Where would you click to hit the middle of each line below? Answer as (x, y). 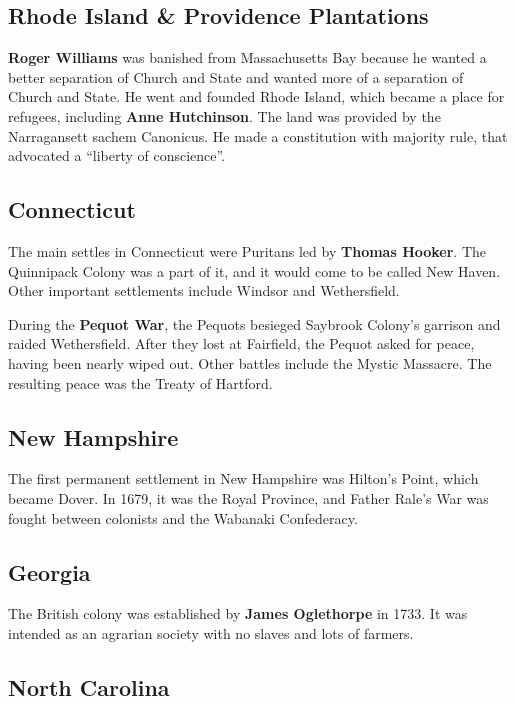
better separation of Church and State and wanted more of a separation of (236, 76)
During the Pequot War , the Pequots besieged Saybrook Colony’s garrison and (254, 323)
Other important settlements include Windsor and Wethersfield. (204, 290)
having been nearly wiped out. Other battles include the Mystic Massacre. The (250, 362)
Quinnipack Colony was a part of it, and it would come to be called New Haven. (254, 270)
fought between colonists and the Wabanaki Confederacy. (183, 517)
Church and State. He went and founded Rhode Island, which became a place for (256, 96)
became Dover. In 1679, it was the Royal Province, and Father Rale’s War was (248, 497)
